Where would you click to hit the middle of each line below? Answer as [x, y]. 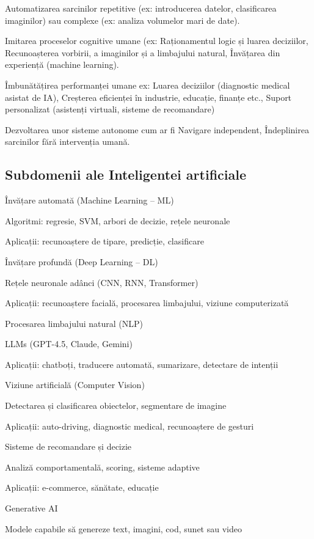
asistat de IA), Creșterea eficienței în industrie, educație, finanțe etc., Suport [148, 97]
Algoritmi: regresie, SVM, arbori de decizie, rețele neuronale [118, 220]
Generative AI [31, 508]
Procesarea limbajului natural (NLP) [74, 323]
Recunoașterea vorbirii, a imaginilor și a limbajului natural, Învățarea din [143, 52]
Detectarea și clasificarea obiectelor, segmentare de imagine [116, 405]
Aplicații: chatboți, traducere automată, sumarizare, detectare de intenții [142, 364]
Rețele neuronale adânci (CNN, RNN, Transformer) [102, 282]
